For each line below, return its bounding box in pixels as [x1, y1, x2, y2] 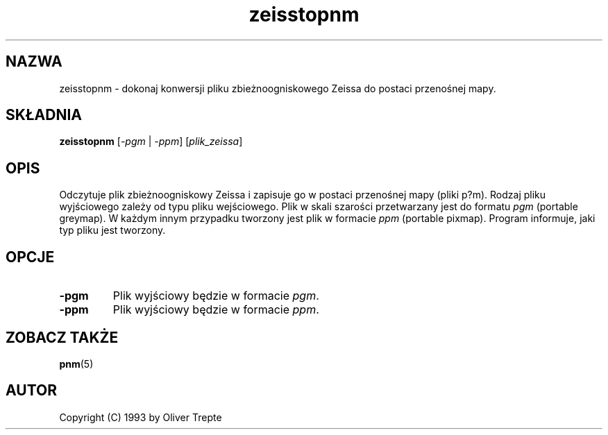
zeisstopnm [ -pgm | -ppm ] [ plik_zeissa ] [59, 135, 243, 148]
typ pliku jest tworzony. [59, 224, 166, 237]
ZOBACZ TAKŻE [6, 328, 119, 346]
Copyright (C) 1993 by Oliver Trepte [59, 411, 222, 423]
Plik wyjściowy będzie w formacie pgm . [112, 289, 319, 303]
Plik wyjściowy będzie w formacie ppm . [112, 302, 319, 317]
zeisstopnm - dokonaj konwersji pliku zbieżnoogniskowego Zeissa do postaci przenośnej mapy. [59, 82, 496, 94]
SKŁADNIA [6, 106, 82, 124]
